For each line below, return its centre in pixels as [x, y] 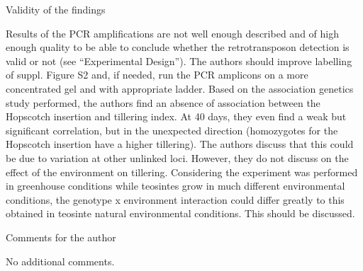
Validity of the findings [56, 9]
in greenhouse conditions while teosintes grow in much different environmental [175, 186]
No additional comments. [60, 261]
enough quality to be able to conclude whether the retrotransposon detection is [178, 47]
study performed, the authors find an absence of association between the [163, 102]
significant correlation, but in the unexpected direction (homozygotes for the [172, 130]
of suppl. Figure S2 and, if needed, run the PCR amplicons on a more [157, 75]
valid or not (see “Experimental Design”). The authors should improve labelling [179, 60]
